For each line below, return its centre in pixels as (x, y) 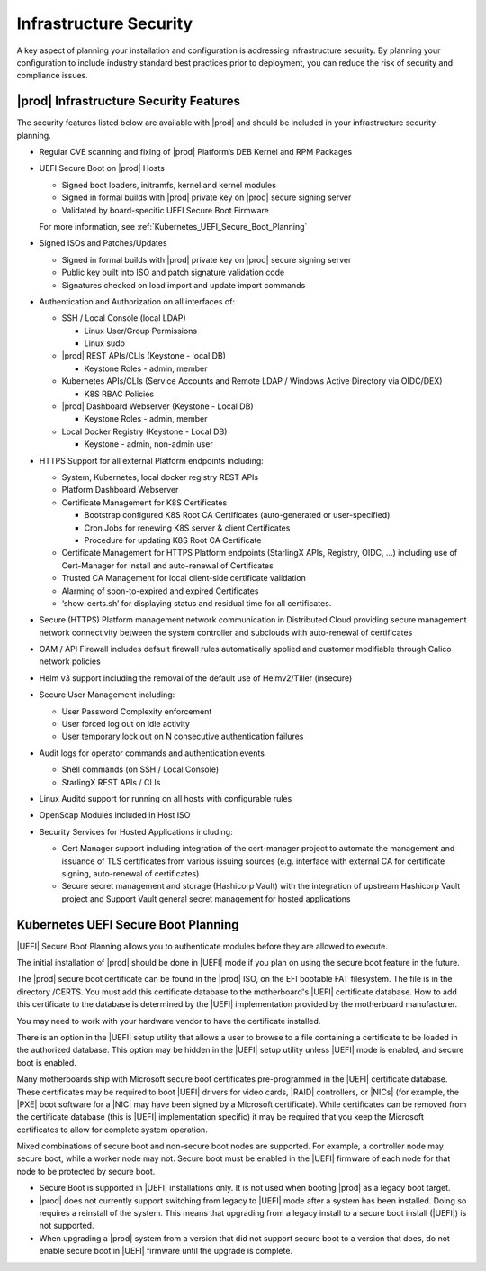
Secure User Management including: (107, 695)
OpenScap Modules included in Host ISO (115, 815)
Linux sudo (105, 343)
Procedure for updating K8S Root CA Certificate (173, 540)
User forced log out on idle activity (126, 724)
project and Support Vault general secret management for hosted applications (206, 899)
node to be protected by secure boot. (86, 1171)
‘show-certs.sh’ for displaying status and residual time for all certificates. (197, 603)
